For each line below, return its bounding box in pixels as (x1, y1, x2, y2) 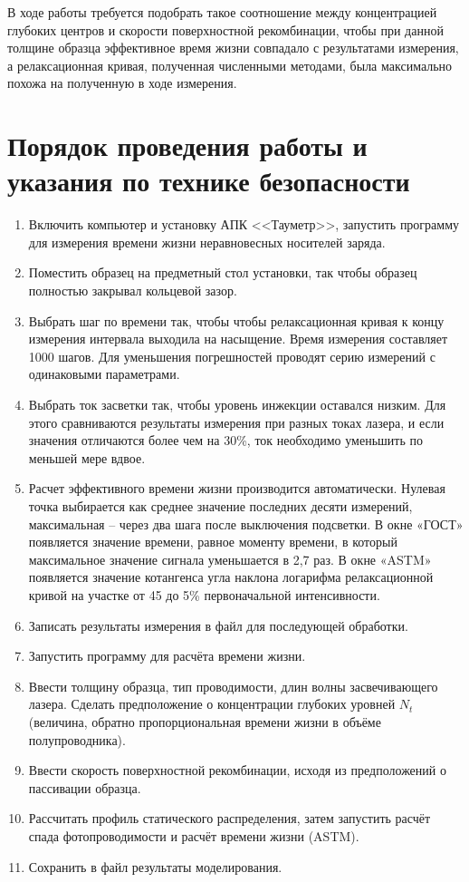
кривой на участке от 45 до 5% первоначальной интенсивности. (28, 585, 380, 604)
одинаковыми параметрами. (28, 364, 180, 383)
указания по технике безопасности (7, 162, 410, 199)
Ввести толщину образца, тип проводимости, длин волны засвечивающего (28, 676, 438, 695)
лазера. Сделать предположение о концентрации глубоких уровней (28, 694, 396, 713)
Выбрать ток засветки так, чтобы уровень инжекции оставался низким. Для (28, 395, 446, 414)
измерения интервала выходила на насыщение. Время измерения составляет (28, 329, 448, 348)
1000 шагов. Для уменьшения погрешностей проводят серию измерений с (28, 346, 435, 365)
